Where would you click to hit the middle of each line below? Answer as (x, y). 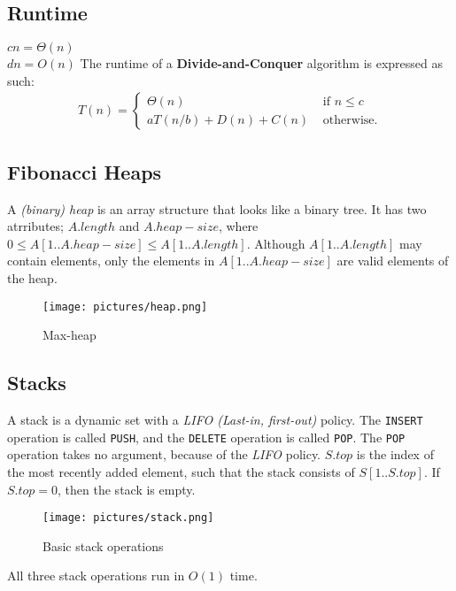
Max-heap (70, 335)
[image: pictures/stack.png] (128, 518)
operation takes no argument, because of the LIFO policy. (164, 454)
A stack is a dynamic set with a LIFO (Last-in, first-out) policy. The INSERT (215, 420)
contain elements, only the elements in (111, 261)
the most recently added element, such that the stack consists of (181, 471)
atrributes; (35, 226)
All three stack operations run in (96, 576)
